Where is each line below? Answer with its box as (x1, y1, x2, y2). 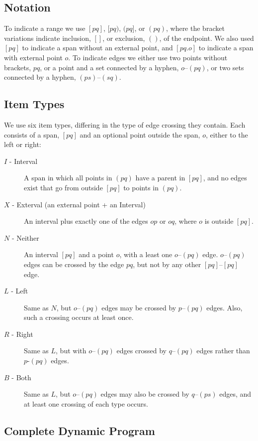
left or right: (4, 139, 41, 149)
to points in (123, 182, 159, 192)
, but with (56, 345, 86, 356)
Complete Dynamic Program (4, 423, 155, 438)
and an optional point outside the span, (80, 129, 200, 140)
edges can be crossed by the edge (24, 259, 124, 269)
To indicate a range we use (4, 23, 86, 33)
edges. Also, (206, 302, 243, 312)
